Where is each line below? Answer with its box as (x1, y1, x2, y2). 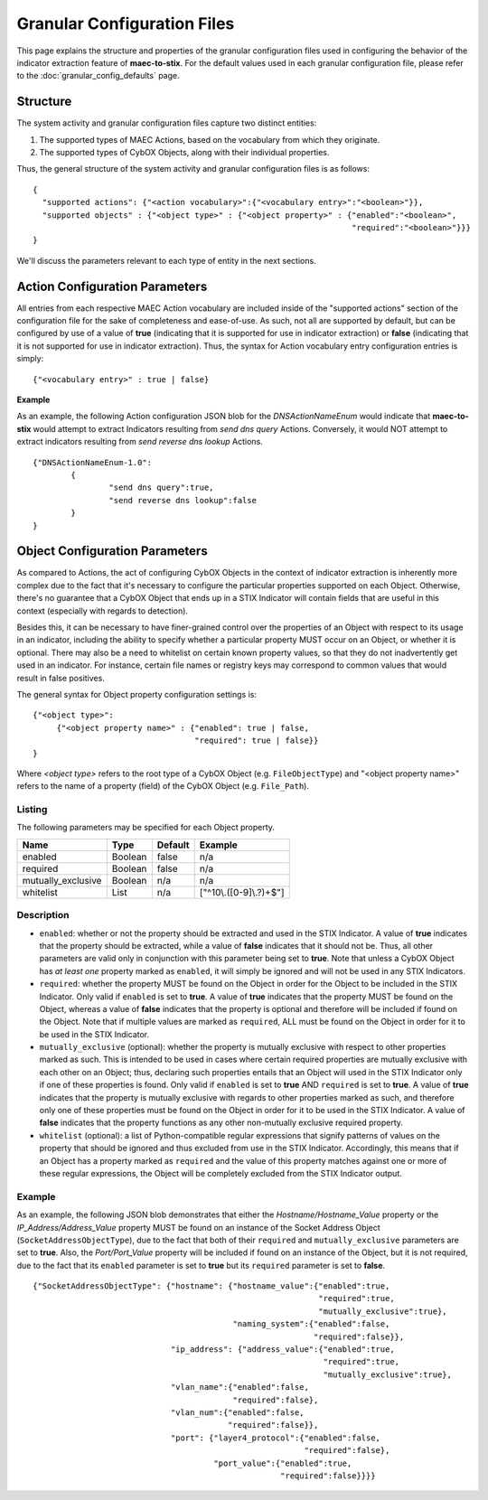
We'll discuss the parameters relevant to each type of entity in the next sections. (16, 255, 316, 266)
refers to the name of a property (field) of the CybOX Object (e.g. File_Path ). (16, 781, 309, 792)
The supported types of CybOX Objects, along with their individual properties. (39, 147, 330, 158)
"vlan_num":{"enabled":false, (170, 1407, 305, 1418)
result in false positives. (16, 672, 106, 683)
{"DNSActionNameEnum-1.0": (33, 457, 153, 467)
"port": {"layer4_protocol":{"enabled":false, (170, 1432, 381, 1443)
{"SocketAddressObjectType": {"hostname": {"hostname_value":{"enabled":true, (33, 1281, 390, 1291)
